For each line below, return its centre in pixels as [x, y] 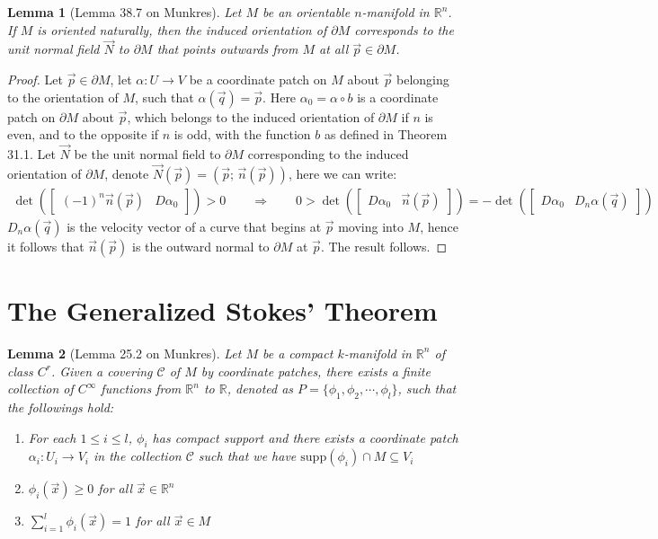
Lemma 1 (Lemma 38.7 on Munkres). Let [124, 12]
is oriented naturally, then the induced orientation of [182, 29]
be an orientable [306, 12]
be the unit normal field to [147, 154]
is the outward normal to [201, 246]
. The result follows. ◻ [384, 246]
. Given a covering [102, 371]
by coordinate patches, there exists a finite [316, 371]
